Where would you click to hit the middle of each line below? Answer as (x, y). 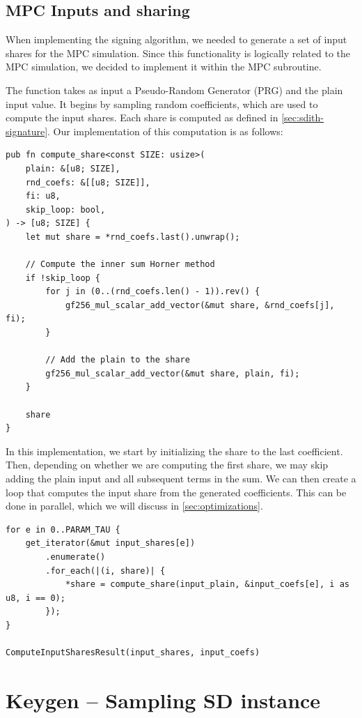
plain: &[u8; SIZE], (73, 168)
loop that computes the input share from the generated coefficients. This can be (176, 492)
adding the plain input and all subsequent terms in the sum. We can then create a (181, 479)
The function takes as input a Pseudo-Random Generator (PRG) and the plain (174, 90)
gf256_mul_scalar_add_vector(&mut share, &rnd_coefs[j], (200, 305)
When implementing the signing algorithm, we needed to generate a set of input (176, 39)
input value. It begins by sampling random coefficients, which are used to (162, 104)
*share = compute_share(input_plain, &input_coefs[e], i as (207, 585)
